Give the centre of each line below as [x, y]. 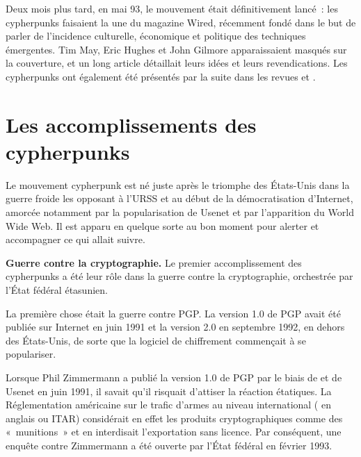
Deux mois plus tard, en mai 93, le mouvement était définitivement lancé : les [172, 8]
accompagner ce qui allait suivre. [75, 239]
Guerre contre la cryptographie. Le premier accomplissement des [154, 262]
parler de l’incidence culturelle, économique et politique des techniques [156, 36]
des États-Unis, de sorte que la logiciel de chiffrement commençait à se [156, 340]
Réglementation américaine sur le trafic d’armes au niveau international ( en [168, 405]
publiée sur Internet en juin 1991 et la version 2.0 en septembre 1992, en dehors [175, 327]
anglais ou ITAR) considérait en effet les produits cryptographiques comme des [174, 418]
